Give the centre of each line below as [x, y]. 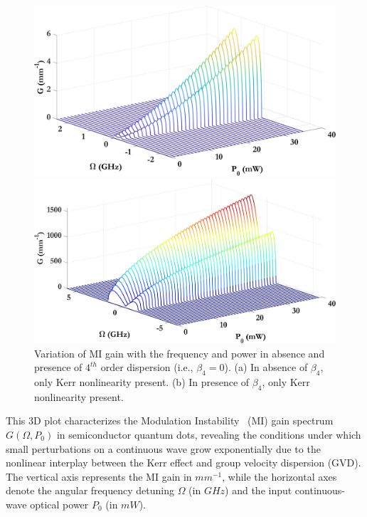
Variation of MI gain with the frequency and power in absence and [180, 353]
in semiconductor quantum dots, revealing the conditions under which [209, 434]
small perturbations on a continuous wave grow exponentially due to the [163, 448]
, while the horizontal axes [280, 476]
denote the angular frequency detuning [90, 490]
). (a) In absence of [266, 367]
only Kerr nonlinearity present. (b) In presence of [142, 381]
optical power [59, 504]
